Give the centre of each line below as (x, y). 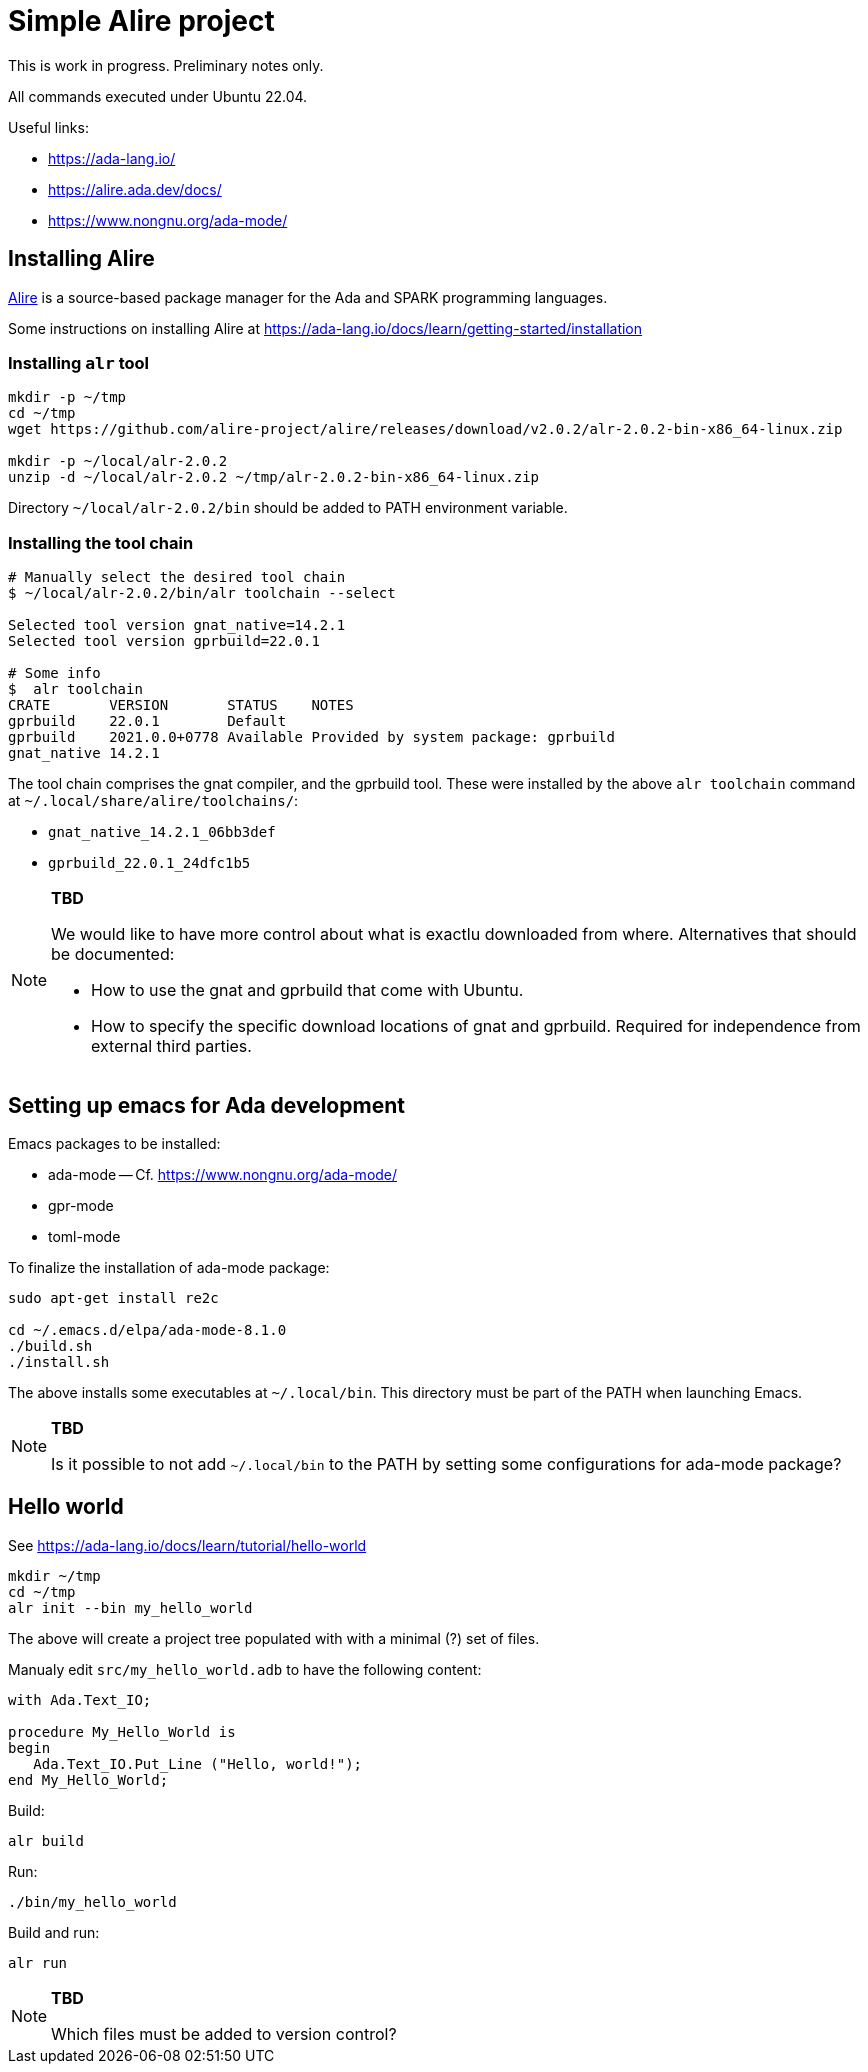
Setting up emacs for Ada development (206, 1105)
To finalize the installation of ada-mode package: (169, 1267)
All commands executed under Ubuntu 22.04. (158, 96)
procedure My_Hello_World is (122, 1731)
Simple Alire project (141, 21)
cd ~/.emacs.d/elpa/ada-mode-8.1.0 (147, 1329)
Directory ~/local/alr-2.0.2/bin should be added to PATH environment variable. (288, 508)
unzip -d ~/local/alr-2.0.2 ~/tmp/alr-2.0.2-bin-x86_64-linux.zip (274, 477)
